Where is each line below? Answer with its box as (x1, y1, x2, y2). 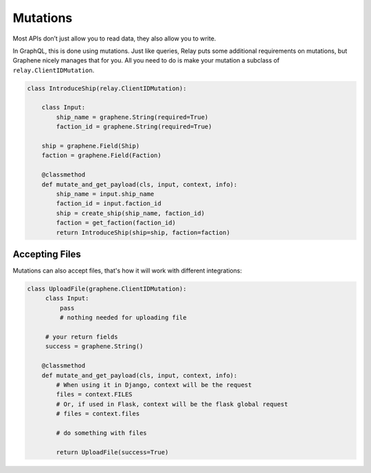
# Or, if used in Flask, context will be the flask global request (56, 400, 289, 408)
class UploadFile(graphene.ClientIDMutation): (27, 285, 187, 293)
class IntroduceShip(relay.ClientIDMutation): (27, 84, 187, 92)
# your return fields (45, 333, 118, 341)
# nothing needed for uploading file (59, 314, 187, 322)
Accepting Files (12, 248, 82, 260)
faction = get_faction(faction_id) (56, 219, 177, 227)
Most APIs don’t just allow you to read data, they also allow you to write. (12, 34, 216, 43)
